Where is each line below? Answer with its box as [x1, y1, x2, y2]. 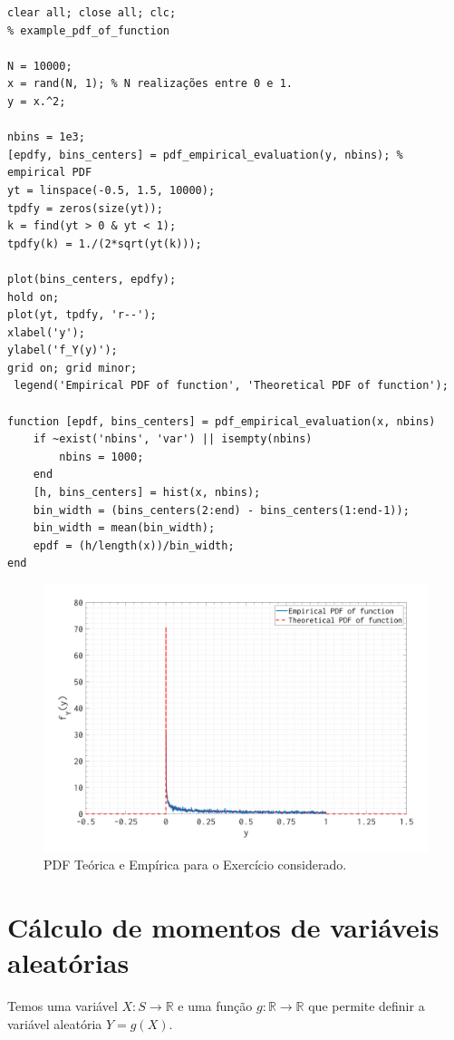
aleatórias [7, 944, 130, 981]
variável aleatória [7, 1014, 102, 1033]
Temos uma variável [7, 996, 118, 1016]
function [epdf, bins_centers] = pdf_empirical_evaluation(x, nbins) [7, 414, 436, 428]
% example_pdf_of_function [7, 24, 169, 37]
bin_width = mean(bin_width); [33, 521, 216, 535]
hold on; [7, 290, 60, 304]
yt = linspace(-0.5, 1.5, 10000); [7, 183, 216, 197]
